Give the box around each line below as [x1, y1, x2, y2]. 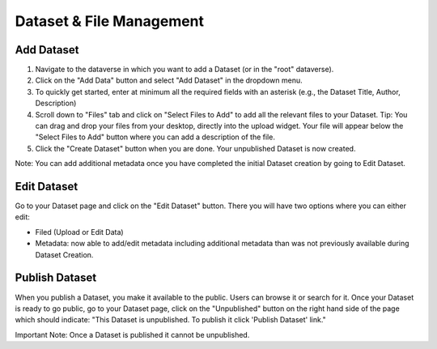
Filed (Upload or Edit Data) [35, 227, 125, 236]
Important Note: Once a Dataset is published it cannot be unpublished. [15, 330, 250, 339]
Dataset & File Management [15, 12, 205, 30]
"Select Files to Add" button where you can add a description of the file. [35, 132, 275, 142]
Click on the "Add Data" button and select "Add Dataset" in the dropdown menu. [35, 75, 303, 85]
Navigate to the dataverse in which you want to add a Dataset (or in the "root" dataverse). [35, 65, 334, 74]
